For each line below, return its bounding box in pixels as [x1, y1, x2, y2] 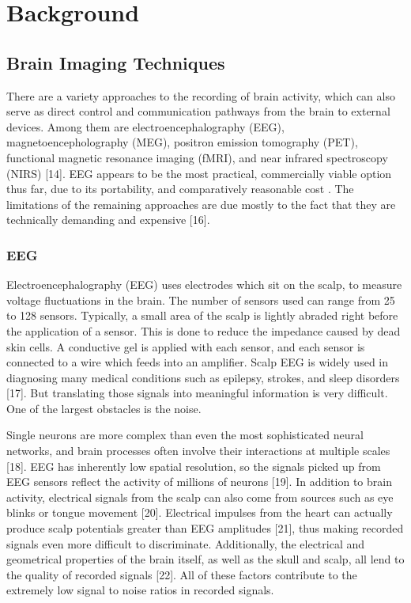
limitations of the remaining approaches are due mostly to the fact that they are [6, 195, 396, 212]
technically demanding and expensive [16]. [6, 211, 210, 228]
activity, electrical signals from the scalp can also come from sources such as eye [6, 488, 394, 505]
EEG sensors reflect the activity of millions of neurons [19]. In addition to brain [6, 473, 392, 490]
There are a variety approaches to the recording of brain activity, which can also [6, 87, 395, 104]
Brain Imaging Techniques [6, 50, 225, 74]
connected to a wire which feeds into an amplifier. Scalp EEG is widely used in [6, 354, 389, 370]
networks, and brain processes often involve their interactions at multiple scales [6, 442, 390, 459]
